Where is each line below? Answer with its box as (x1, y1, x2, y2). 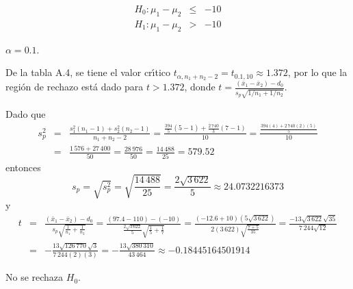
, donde (184, 79, 215, 94)
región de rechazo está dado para (5, 79, 144, 94)
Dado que (5, 107, 46, 121)
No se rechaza (5, 270, 64, 284)
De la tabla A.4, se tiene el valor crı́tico (5, 65, 171, 79)
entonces (5, 160, 41, 174)
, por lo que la (287, 65, 348, 79)
